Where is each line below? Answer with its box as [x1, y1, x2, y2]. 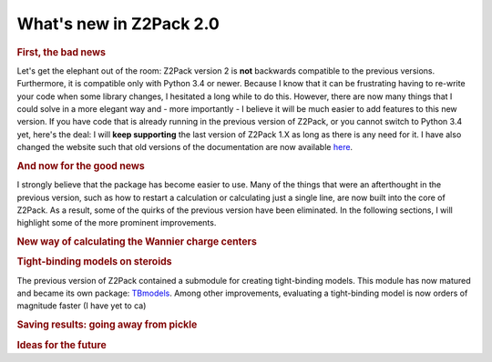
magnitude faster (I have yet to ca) [16, 300, 147, 311]
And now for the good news [16, 159, 145, 172]
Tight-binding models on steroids [16, 256, 172, 268]
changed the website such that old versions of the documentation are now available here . [16, 142, 354, 153]
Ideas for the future [16, 338, 107, 351]
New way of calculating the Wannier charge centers [16, 236, 257, 248]
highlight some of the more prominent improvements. [16, 217, 217, 228]
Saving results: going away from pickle [16, 318, 198, 331]
